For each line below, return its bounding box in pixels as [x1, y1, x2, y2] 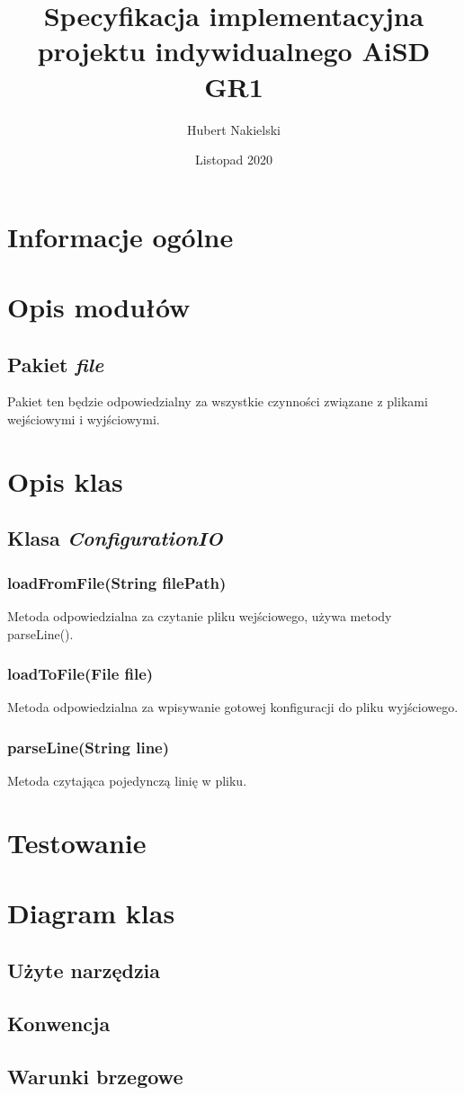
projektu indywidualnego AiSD [37, 32, 431, 69]
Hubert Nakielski [187, 120, 281, 138]
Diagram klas [7, 895, 175, 931]
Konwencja [7, 1009, 111, 1037]
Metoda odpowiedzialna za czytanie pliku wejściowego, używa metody [7, 607, 392, 626]
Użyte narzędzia [7, 956, 161, 984]
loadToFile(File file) [7, 663, 154, 685]
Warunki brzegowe [7, 1062, 183, 1090]
